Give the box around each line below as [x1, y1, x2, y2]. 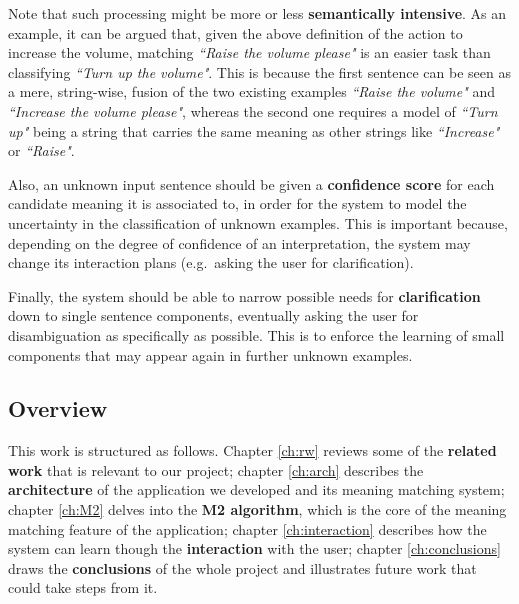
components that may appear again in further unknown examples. [8, 344, 413, 365]
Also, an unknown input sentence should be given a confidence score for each [8, 173, 495, 194]
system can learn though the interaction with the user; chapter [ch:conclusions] [8, 538, 501, 559]
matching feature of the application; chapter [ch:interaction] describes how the [8, 518, 487, 539]
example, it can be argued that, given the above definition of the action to [8, 22, 463, 43]
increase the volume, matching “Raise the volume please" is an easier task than [8, 42, 491, 63]
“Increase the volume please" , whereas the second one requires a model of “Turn [8, 100, 498, 121]
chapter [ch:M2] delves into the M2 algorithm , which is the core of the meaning [8, 499, 507, 520]
